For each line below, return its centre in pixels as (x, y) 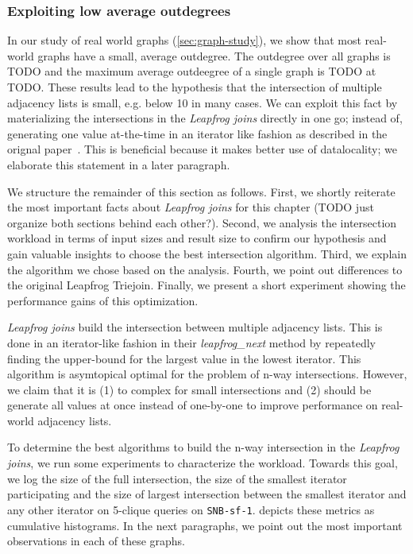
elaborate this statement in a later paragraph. (119, 164)
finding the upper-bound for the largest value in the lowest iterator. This (184, 358)
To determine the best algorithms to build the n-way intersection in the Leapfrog (203, 447)
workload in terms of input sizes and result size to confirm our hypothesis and (197, 238)
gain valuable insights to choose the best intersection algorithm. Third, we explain (207, 253)
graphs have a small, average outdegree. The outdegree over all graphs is (214, 55)
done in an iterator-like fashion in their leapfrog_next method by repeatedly (192, 342)
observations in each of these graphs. (96, 541)
